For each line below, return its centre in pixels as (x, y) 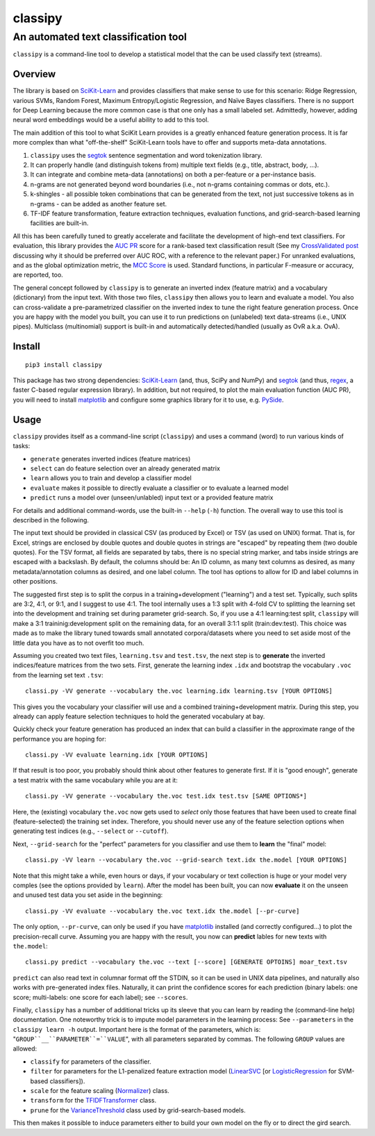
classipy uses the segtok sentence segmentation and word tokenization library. (147, 155)
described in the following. (51, 520)
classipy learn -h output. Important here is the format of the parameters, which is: (137, 1029)
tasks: (22, 446)
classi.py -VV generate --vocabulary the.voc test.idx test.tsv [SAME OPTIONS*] (166, 796)
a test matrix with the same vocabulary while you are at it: (95, 780)
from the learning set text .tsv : (58, 675)
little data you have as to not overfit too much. (78, 643)
